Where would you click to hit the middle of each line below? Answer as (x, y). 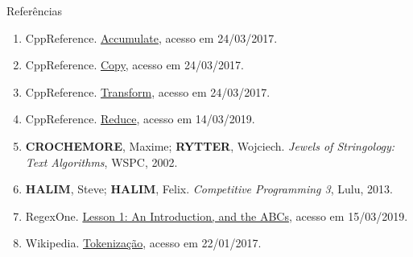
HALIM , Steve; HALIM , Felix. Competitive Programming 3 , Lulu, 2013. (209, 189)
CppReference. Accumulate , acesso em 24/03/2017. (151, 37)
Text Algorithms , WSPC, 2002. (101, 162)
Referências (35, 10)
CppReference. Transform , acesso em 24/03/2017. (148, 91)
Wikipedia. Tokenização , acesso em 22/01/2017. (143, 243)
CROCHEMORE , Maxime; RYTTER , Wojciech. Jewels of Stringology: (210, 145)
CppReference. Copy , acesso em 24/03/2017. (134, 65)
